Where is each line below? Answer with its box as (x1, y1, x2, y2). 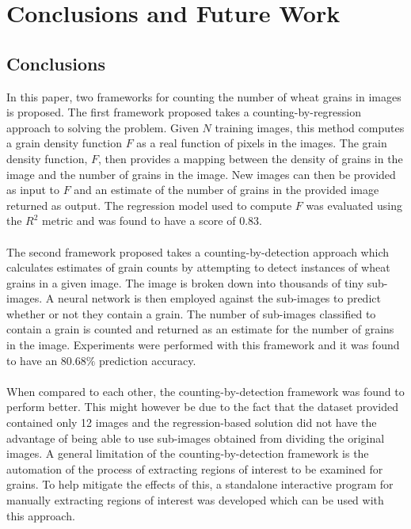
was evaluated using (306, 196, 402, 213)
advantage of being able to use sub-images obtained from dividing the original (6, 429, 385, 446)
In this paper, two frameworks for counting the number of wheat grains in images (6, 88, 401, 105)
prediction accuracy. (99, 352, 196, 368)
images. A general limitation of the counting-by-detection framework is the (6, 445, 369, 462)
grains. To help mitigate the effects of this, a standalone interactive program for (6, 476, 394, 493)
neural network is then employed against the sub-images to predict (58, 290, 381, 306)
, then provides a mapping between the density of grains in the (98, 150, 403, 166)
